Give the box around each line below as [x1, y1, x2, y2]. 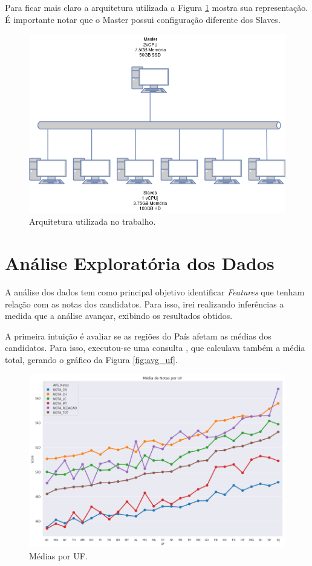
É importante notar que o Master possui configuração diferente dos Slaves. [5, 13, 281, 25]
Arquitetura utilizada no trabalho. [29, 215, 156, 228]
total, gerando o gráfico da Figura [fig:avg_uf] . [5, 353, 178, 366]
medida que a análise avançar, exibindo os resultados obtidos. [5, 309, 233, 322]
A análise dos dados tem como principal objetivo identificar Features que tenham [5, 286, 305, 298]
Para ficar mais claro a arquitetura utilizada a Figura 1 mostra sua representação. [5, 1, 308, 13]
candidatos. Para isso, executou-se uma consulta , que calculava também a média [5, 341, 305, 354]
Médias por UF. [29, 549, 88, 562]
